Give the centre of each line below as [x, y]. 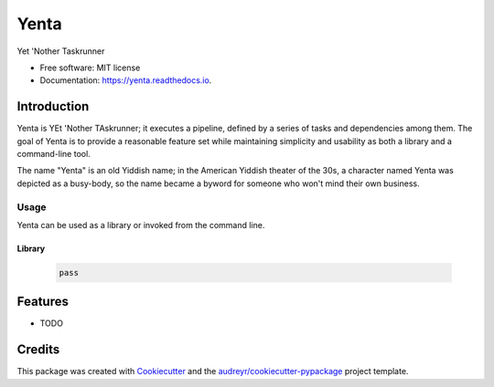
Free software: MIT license [90, 68]
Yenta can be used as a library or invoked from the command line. [141, 225]
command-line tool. [54, 154]
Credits [38, 350]
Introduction [53, 106]
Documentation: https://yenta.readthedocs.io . [126, 80]
